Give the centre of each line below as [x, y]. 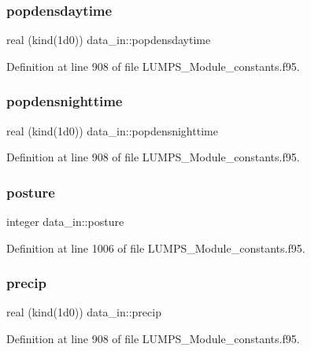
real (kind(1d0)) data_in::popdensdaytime [109, 40]
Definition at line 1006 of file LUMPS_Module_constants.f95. [156, 248]
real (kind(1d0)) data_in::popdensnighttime [112, 130]
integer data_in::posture [65, 222]
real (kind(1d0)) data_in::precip [84, 312]
